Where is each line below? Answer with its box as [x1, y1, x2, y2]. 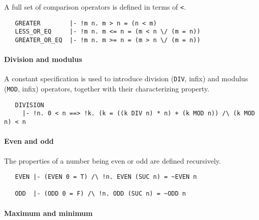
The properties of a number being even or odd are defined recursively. [4, 155, 221, 166]
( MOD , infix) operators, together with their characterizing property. [4, 83, 210, 94]
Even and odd [4, 136, 54, 146]
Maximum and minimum [4, 207, 93, 218]
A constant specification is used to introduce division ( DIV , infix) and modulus [4, 73, 248, 84]
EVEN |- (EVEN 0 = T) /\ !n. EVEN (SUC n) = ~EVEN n [15, 173, 197, 181]
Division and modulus [4, 54, 82, 65]
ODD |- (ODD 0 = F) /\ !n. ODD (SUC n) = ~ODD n [15, 190, 186, 198]
